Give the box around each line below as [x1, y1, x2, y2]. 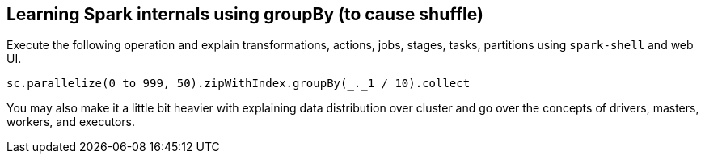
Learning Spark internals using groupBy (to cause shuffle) [6, 4, 483, 24]
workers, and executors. [6, 115, 136, 129]
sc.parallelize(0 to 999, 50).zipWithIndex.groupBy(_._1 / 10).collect [6, 77, 471, 91]
